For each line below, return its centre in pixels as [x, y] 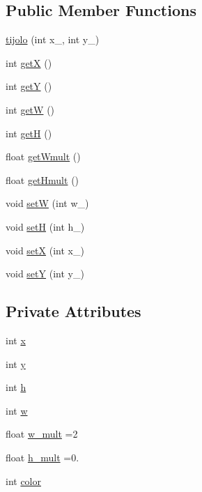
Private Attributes [73, 311]
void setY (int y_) [45, 274]
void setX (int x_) [45, 250]
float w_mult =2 [42, 434]
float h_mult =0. [42, 457]
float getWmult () [43, 156]
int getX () [29, 62]
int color [24, 481]
